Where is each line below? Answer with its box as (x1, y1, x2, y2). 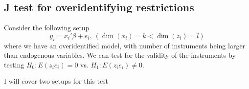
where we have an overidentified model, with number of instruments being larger (4, 40, 246, 50)
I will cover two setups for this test (4, 76, 109, 86)
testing (4, 59, 24, 69)
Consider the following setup (4, 22, 90, 33)
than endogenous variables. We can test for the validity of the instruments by (4, 50, 236, 60)
